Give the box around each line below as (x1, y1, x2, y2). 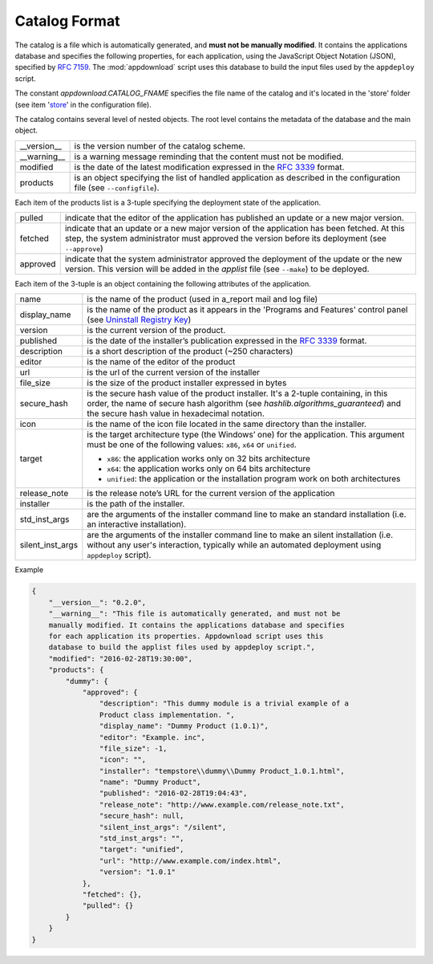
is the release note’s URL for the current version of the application (87, 488, 335, 499)
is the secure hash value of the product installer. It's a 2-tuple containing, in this (87, 388, 388, 399)
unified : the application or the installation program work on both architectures (107, 474, 401, 485)
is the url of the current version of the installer (87, 367, 261, 378)
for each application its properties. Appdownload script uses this (48, 632, 324, 641)
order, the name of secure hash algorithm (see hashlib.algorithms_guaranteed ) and (87, 398, 401, 409)
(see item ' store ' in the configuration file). (14, 100, 152, 109)
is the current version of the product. (87, 325, 226, 336)
